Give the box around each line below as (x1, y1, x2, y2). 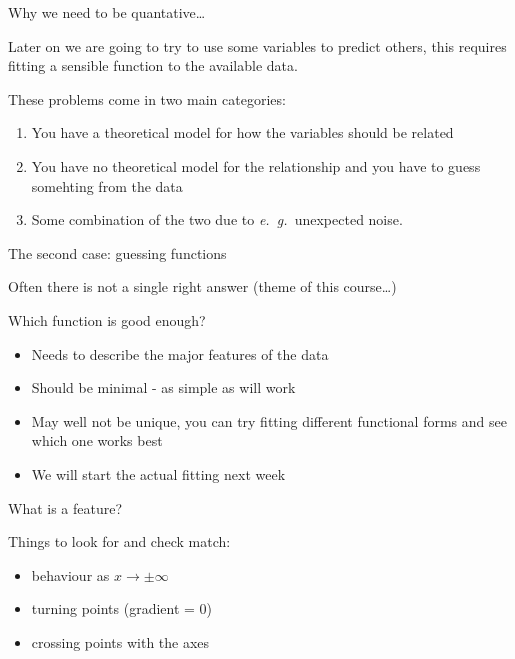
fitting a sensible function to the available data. (8, 55, 298, 76)
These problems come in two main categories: (8, 88, 286, 109)
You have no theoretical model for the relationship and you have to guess (31, 155, 481, 176)
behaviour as (31, 564, 110, 585)
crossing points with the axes (31, 631, 210, 652)
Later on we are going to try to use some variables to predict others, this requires (8, 35, 507, 56)
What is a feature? (8, 497, 123, 518)
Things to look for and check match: (8, 531, 231, 552)
